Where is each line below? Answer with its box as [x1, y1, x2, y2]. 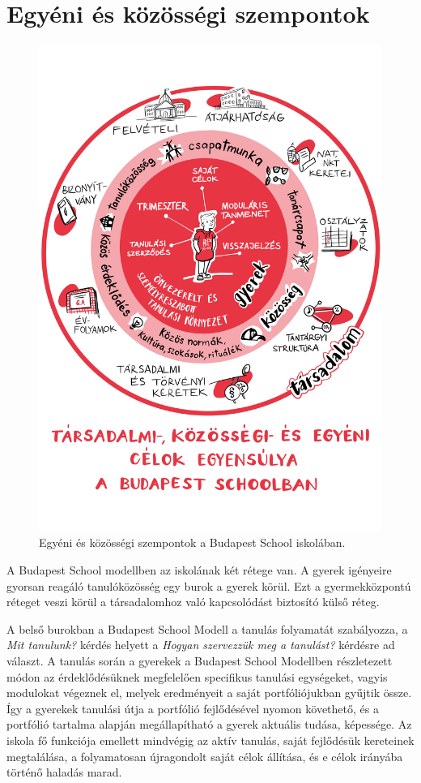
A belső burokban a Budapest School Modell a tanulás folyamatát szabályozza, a [6, 620, 408, 637]
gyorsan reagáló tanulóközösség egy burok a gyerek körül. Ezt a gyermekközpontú [6, 577, 411, 594]
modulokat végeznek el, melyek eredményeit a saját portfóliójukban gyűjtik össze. [6, 684, 412, 701]
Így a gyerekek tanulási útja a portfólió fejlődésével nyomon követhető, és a [6, 699, 379, 716]
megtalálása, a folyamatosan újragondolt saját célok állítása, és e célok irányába [6, 747, 403, 764]
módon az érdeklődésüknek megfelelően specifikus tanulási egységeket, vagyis [6, 668, 388, 685]
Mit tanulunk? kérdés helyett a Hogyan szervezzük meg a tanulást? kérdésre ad [6, 636, 395, 653]
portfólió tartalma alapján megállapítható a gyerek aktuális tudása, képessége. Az [6, 716, 412, 733]
